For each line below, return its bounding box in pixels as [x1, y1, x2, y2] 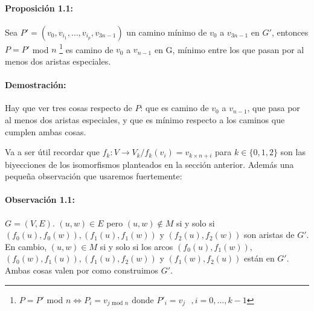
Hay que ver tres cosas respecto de [5, 101, 132, 114]
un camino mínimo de [126, 25, 207, 38]
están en [244, 252, 275, 265]
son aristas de [244, 228, 295, 241]
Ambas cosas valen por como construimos [5, 264, 158, 277]
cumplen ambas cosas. [5, 125, 86, 138]
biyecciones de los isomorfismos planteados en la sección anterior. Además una [5, 158, 294, 170]
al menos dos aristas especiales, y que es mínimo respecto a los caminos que [5, 114, 285, 126]
